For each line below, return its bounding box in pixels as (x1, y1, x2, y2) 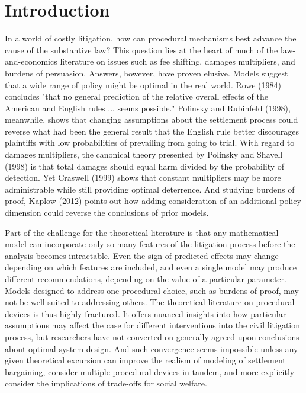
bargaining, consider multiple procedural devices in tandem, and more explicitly (5, 365, 295, 378)
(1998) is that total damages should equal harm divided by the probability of (5, 159, 285, 172)
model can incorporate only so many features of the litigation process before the (5, 238, 295, 250)
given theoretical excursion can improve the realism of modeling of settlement (5, 354, 286, 366)
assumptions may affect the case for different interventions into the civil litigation (5, 319, 301, 331)
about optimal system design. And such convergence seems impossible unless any (5, 342, 298, 354)
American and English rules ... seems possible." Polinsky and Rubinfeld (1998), (5, 101, 291, 114)
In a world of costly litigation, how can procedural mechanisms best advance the (5, 32, 297, 44)
